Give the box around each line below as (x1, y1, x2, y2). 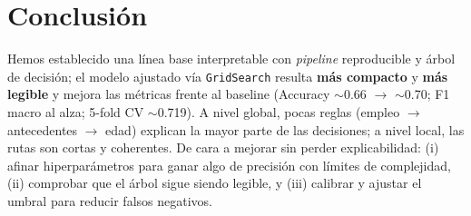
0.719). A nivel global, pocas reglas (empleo (157, 102, 400, 121)
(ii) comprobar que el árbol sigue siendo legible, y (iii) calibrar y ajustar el (7, 173, 422, 192)
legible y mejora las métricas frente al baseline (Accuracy (7, 84, 330, 103)
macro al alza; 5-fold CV (7, 102, 144, 121)
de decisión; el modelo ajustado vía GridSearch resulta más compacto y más (7, 66, 448, 85)
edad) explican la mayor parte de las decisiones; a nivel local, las (105, 120, 465, 139)
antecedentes (7, 120, 78, 139)
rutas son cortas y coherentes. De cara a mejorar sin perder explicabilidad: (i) (7, 138, 439, 157)
